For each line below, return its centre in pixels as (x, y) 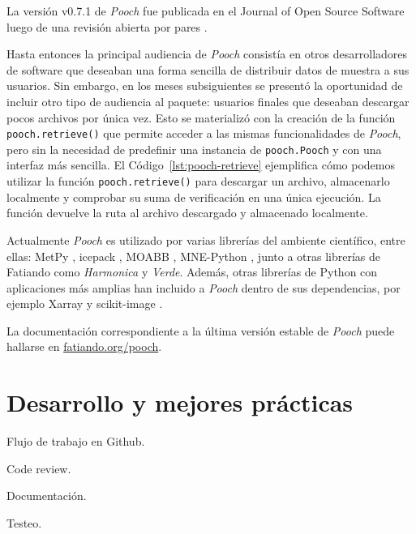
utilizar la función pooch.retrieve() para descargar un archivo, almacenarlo (198, 181)
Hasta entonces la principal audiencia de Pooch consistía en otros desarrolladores (207, 54)
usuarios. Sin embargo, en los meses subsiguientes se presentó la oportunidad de (205, 85)
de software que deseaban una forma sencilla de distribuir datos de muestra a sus (208, 69)
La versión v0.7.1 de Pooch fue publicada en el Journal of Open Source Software (206, 11)
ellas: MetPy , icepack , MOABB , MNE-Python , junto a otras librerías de (194, 256)
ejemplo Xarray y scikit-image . (85, 303)
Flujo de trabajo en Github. (76, 441)
